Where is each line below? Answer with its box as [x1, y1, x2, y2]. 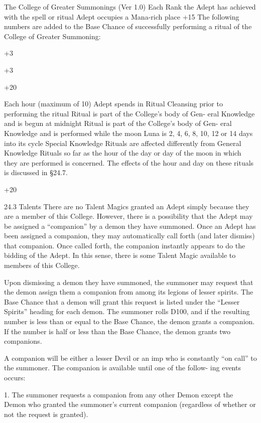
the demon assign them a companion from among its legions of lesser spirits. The [4, 287, 253, 297]
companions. [4, 336, 42, 346]
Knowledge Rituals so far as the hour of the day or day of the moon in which [4, 148, 241, 158]
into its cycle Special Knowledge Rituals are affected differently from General [4, 137, 241, 148]
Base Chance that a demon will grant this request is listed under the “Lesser [4, 296, 240, 307]
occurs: [4, 372, 26, 382]
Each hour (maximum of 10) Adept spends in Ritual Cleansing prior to [4, 98, 223, 109]
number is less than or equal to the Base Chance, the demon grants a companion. [4, 316, 255, 327]
